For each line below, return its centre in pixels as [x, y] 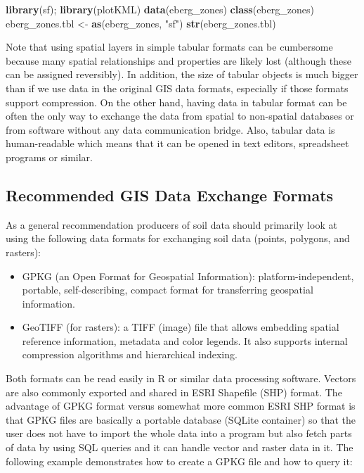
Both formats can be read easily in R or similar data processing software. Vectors [181, 378]
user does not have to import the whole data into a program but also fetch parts [179, 433]
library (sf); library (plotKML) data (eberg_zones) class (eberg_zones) [160, 9]
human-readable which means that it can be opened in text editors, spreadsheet [177, 143]
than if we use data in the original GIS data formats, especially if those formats [177, 88]
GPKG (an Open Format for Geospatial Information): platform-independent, [188, 276]
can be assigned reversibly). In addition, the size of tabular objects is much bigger [182, 74]
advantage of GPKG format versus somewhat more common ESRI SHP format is [181, 406]
